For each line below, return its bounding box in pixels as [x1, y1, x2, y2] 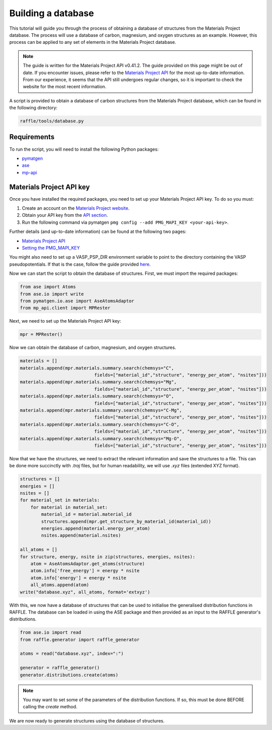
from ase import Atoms [20, 284, 76, 290]
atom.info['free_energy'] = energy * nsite [30, 568, 140, 574]
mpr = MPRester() [20, 332, 63, 337]
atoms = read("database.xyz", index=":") [20, 651, 124, 656]
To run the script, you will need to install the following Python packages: [9, 146, 159, 152]
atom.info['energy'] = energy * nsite [30, 575, 126, 581]
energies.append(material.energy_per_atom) [41, 526, 151, 531]
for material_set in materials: [20, 497, 100, 503]
